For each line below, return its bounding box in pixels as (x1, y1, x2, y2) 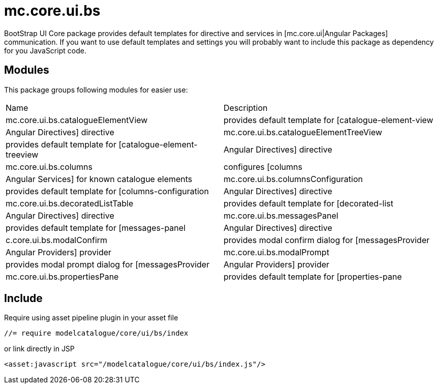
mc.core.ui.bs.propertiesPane (6, 271, 119, 282)
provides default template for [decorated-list (224, 198, 393, 208)
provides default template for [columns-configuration (6, 186, 209, 196)
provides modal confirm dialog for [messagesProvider (224, 234, 430, 245)
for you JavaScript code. (4, 46, 86, 55)
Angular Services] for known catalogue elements (6, 173, 193, 184)
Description (224, 102, 268, 113)
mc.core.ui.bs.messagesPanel (224, 210, 338, 221)
